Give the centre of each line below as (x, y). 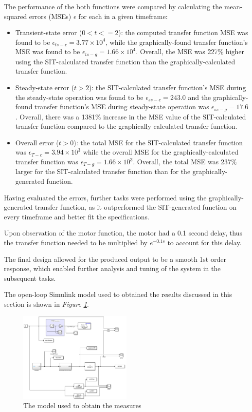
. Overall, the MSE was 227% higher (190, 51)
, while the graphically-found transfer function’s (177, 42)
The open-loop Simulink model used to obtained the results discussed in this (118, 294)
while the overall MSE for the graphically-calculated (161, 152)
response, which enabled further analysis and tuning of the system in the (112, 268)
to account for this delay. (205, 243)
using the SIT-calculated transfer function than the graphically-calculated (125, 61)
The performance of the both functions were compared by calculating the (113, 6)
